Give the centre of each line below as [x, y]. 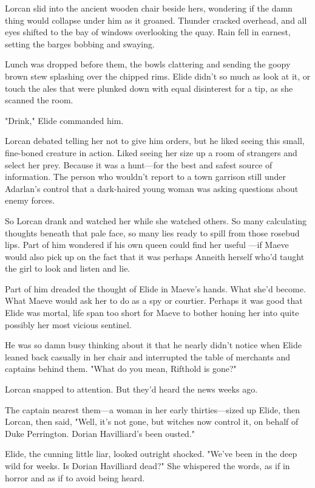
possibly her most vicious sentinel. [68, 324]
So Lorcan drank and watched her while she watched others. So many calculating [156, 220]
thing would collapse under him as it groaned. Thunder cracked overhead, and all [156, 20]
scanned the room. [39, 100]
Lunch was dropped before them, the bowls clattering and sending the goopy [148, 64]
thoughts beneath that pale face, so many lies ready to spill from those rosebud [152, 232]
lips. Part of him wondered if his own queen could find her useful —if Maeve [147, 245]
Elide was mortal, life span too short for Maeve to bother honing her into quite [152, 313]
